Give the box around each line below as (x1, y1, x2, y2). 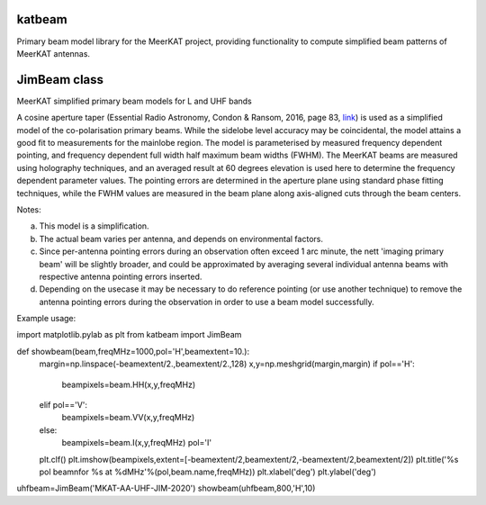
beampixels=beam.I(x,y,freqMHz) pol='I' (61, 437, 211, 448)
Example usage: (16, 313, 76, 324)
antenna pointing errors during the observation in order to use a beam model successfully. (39, 296, 374, 307)
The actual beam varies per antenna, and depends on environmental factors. (39, 233, 324, 244)
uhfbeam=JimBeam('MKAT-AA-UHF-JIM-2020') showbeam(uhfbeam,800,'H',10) (16, 482, 316, 494)
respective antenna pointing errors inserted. (39, 271, 202, 282)
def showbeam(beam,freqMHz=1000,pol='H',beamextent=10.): (16, 346, 250, 356)
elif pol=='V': (39, 400, 88, 410)
